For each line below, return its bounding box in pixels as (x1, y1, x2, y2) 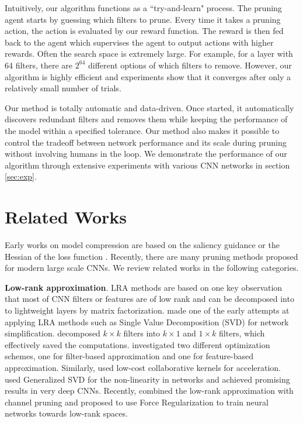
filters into (123, 327, 161, 339)
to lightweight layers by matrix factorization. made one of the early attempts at (5, 304, 290, 316)
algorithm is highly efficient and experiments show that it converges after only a (5, 70, 291, 82)
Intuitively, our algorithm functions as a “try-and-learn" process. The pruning (5, 2, 282, 13)
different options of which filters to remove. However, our (88, 59, 292, 71)
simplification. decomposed (5, 327, 100, 339)
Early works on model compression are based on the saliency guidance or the (5, 239, 280, 251)
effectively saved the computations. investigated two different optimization (5, 338, 270, 350)
